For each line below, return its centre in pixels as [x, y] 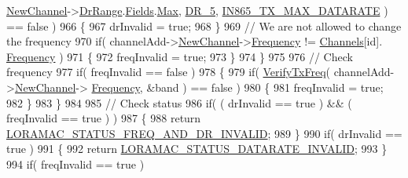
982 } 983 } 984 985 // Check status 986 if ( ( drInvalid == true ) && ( [179, 102]
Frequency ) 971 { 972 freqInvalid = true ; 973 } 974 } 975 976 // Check [180, 56]
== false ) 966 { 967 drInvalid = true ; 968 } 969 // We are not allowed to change [204, 25]
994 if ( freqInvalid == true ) [75, 163]
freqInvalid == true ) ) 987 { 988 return [104, 118]
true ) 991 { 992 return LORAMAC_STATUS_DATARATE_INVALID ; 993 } [197, 149]
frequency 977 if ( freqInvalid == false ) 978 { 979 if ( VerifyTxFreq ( [168, 72]
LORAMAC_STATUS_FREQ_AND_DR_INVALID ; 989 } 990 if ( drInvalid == [204, 133]
